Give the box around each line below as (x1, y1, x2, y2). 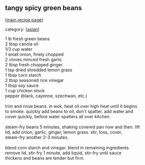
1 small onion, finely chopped (5, 51, 64, 57)
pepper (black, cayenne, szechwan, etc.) (5, 93, 87, 99)
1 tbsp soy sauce (5, 82, 39, 88)
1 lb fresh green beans (5, 36, 50, 41)
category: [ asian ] (5, 26, 40, 32)
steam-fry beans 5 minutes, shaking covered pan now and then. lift (5, 124, 140, 130)
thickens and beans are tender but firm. (5, 155, 84, 161)
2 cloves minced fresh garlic (5, 56, 62, 62)
